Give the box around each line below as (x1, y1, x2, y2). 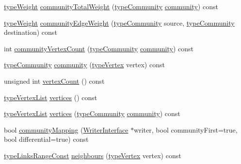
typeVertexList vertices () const (4, 92, 97, 102)
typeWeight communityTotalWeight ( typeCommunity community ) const (4, 1, 218, 11)
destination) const (4, 27, 57, 37)
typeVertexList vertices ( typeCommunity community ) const (4, 108, 180, 119)
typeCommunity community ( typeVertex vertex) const (4, 60, 165, 70)
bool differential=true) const (4, 134, 89, 144)
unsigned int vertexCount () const (4, 75, 105, 86)
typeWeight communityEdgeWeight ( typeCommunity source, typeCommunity (4, 17, 235, 28)
